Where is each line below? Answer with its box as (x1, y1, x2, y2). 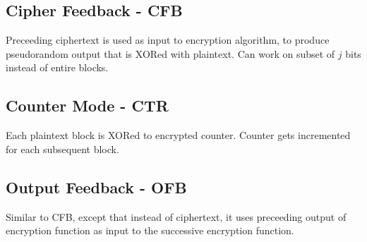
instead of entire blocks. (6, 60, 109, 75)
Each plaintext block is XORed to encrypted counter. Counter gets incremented (6, 128, 351, 143)
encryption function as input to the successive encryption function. (6, 223, 294, 238)
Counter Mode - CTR (6, 95, 169, 116)
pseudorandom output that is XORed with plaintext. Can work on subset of (6, 46, 335, 61)
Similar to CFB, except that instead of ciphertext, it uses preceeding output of (6, 209, 347, 224)
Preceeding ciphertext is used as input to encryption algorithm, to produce (6, 32, 330, 47)
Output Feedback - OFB (6, 176, 187, 198)
